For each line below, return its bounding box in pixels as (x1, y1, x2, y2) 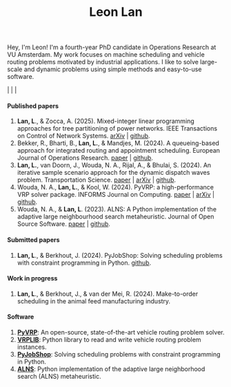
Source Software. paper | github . (17, 220, 110, 228)
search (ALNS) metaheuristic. (17, 372, 101, 380)
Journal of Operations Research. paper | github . (17, 153, 154, 162)
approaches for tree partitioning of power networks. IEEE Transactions (17, 124, 218, 133)
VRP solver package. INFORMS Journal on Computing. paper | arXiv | (17, 191, 215, 199)
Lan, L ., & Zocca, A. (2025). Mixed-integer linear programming (17, 117, 194, 125)
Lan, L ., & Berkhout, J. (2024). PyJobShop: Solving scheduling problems (17, 251, 223, 259)
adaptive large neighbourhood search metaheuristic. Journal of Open (17, 212, 214, 221)
